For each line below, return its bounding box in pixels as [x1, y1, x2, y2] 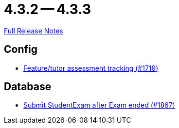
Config [4, 43, 37, 56]
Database [4, 80, 52, 93]
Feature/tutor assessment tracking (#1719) [23, 64, 159, 72]
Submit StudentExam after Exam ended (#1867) [23, 101, 175, 110]
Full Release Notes [4, 26, 63, 35]
